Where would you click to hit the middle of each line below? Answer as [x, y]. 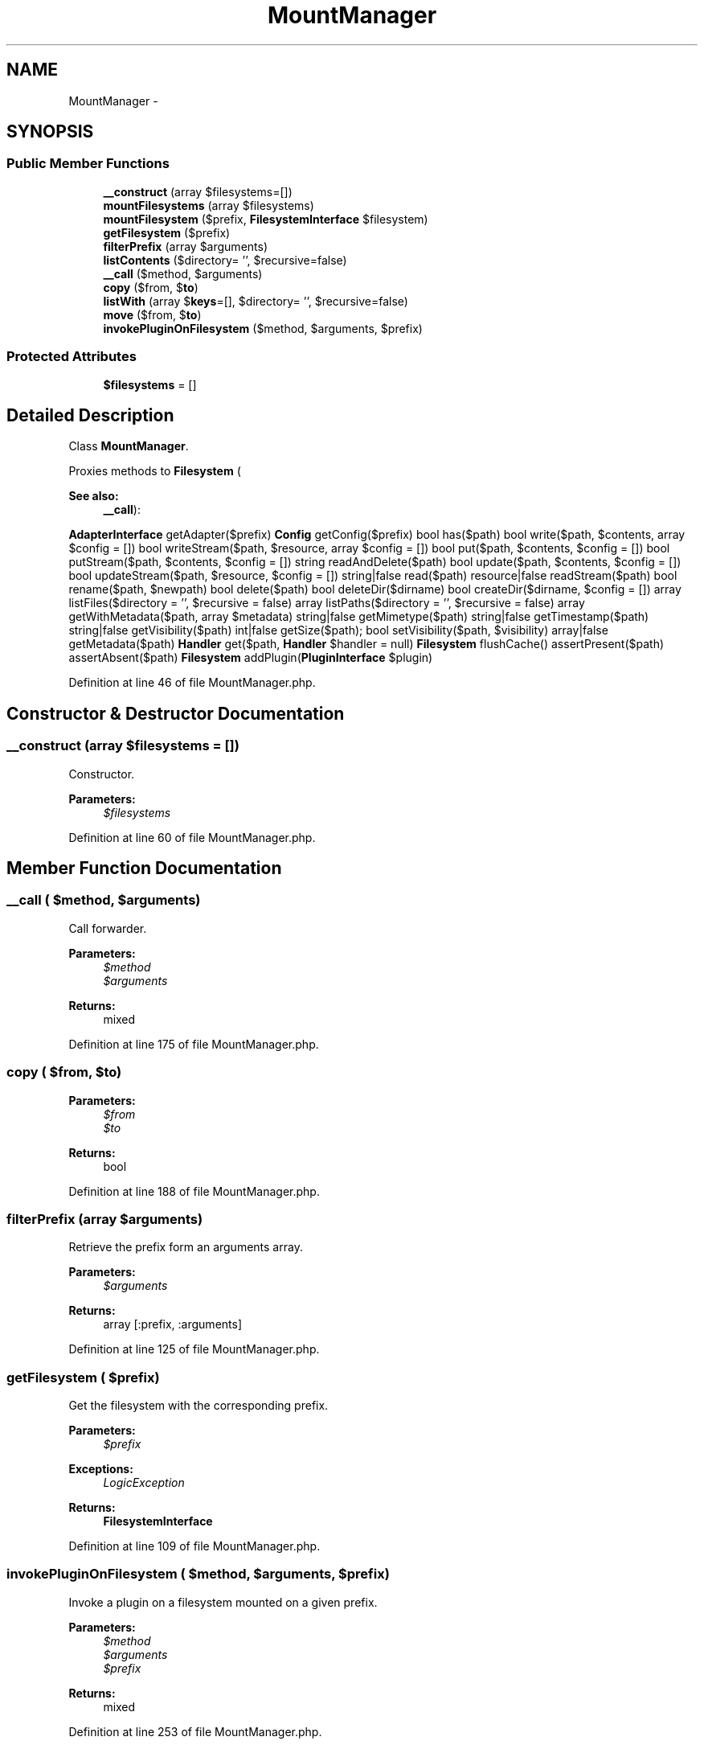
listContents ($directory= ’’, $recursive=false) [225, 260]
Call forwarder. [108, 928]
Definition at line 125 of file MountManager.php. [194, 1349]
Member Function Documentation [144, 868]
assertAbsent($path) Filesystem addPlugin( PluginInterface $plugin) [251, 658]
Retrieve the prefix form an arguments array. [186, 1247]
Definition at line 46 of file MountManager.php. [192, 683]
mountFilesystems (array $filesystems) [209, 205]
